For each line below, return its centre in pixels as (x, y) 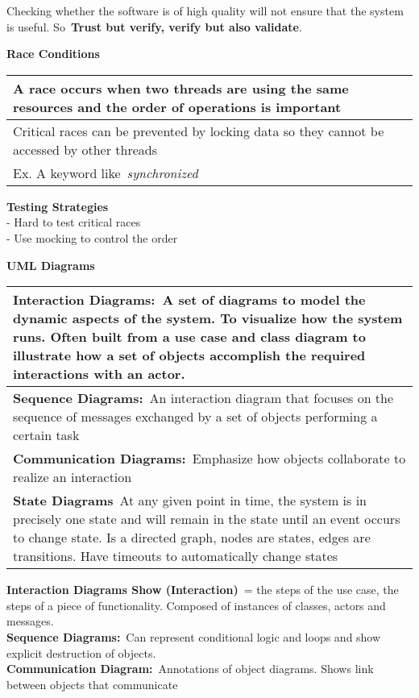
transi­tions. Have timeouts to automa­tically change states (176, 556)
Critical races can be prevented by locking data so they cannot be (199, 131)
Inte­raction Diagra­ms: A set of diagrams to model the (189, 300)
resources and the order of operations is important (177, 106)
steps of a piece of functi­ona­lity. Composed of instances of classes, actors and (196, 605)
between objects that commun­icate (92, 684)
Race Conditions (53, 54)
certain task (46, 435)
